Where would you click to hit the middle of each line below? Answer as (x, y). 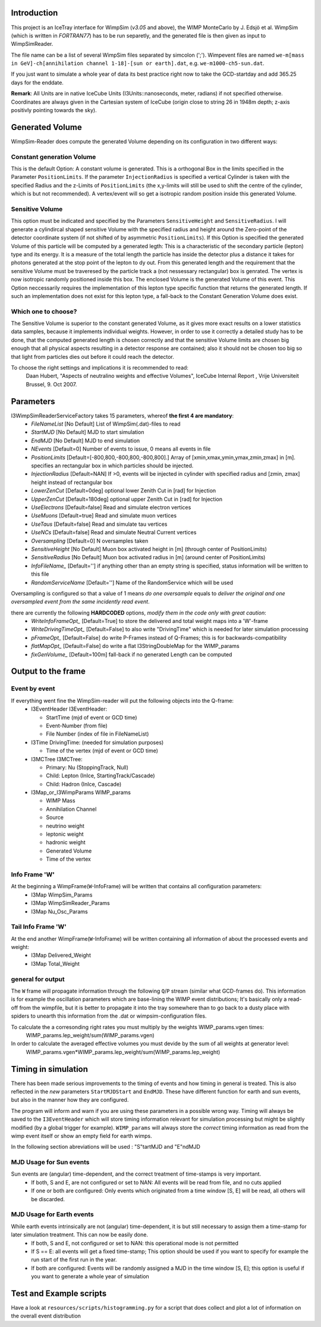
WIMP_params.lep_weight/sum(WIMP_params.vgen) (90, 1035)
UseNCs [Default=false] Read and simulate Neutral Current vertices (114, 532)
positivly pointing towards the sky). (54, 110)
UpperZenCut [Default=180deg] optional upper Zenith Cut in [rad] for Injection (127, 499)
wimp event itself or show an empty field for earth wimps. (82, 1136)
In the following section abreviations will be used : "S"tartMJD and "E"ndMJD (106, 1147)
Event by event (33, 689)
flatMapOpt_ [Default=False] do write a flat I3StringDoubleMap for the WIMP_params (136, 646)
